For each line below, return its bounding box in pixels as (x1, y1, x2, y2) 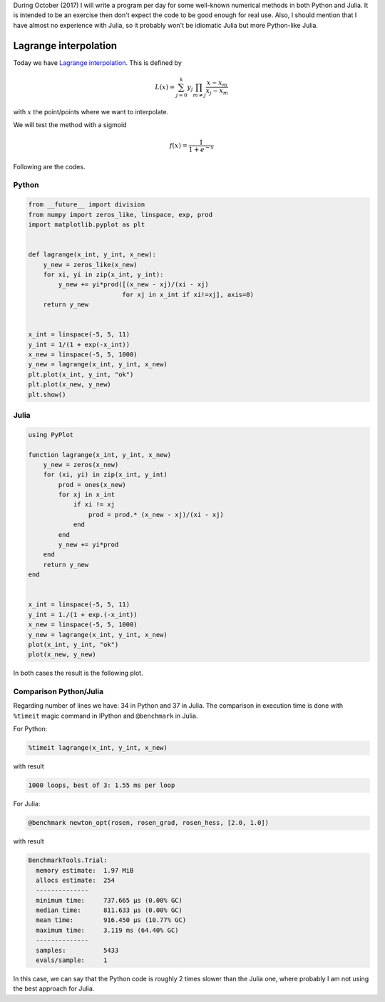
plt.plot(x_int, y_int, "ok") (28, 370, 134, 379)
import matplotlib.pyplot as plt (28, 220, 145, 229)
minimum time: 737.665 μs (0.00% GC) (36, 896, 183, 904)
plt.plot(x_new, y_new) (28, 381, 112, 389)
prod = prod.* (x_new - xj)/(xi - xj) (88, 511, 224, 518)
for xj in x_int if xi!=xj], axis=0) (122, 290, 255, 299)
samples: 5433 (36, 946, 119, 954)
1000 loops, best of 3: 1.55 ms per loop (28, 781, 175, 789)
